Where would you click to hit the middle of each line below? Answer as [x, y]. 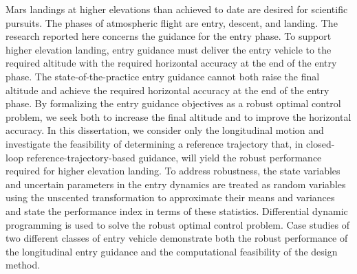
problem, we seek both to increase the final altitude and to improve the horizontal [178, 116]
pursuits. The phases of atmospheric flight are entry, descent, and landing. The [172, 22]
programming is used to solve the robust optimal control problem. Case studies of [178, 224]
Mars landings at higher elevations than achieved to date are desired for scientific [177, 9]
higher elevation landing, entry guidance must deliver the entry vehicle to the [169, 49]
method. [23, 265]
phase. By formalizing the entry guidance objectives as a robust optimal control [173, 103]
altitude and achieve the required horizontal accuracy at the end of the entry [167, 90]
